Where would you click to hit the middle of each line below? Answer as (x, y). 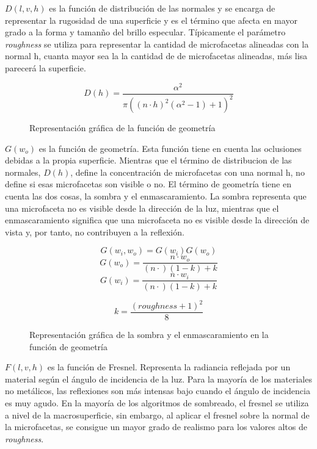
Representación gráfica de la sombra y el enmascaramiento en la (149, 335)
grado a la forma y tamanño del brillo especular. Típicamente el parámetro (145, 32)
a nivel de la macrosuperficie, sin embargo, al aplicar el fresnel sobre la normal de (157, 415)
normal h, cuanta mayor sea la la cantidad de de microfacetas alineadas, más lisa (156, 56)
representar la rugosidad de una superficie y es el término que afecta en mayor (151, 20)
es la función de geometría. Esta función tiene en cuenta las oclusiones (170, 148)
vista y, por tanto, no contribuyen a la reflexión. (95, 232)
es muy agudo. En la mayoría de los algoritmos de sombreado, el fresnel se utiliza (157, 403)
